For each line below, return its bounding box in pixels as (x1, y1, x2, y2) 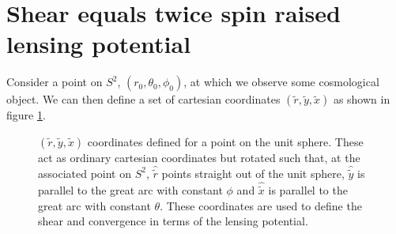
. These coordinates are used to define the (160, 197, 362, 213)
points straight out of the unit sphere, (161, 164, 345, 181)
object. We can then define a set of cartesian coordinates (6, 91, 281, 108)
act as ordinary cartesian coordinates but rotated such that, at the (38, 149, 360, 165)
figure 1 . (6, 107, 46, 123)
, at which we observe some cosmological (183, 74, 379, 90)
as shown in (333, 91, 390, 108)
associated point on (38, 164, 131, 181)
